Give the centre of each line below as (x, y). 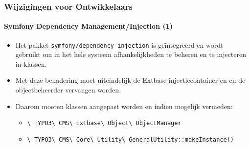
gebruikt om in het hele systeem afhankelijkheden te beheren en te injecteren (131, 54)
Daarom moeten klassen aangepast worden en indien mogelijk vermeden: (124, 106)
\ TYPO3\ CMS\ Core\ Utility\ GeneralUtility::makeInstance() (130, 139)
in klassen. (31, 64)
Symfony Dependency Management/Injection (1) (88, 26)
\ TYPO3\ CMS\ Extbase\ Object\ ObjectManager (104, 123)
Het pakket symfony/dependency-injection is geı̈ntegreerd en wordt (119, 45)
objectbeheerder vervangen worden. (68, 90)
